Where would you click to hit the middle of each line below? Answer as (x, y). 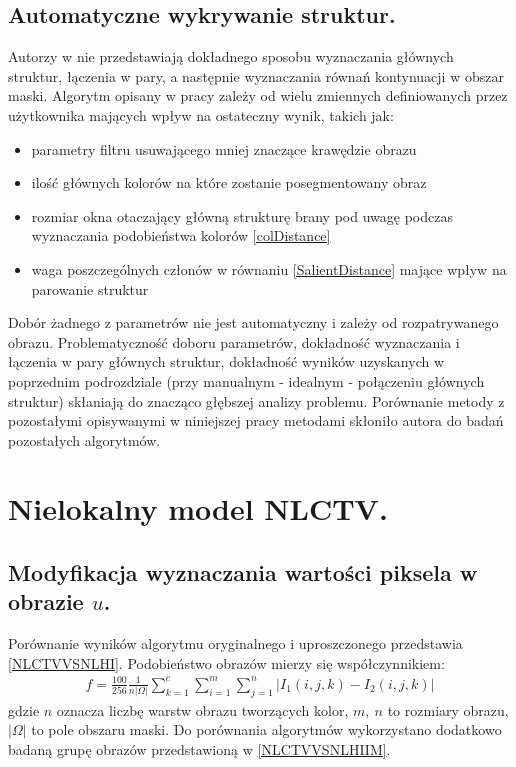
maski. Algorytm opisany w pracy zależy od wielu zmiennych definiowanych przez (258, 95)
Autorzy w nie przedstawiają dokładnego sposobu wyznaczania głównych (231, 56)
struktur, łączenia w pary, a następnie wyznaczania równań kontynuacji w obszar (256, 75)
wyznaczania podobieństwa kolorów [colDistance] (181, 235)
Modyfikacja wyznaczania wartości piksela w (243, 572)
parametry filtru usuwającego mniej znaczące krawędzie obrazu (224, 148)
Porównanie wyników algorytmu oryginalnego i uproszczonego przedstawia (235, 643)
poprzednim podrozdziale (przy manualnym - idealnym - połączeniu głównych (246, 380)
